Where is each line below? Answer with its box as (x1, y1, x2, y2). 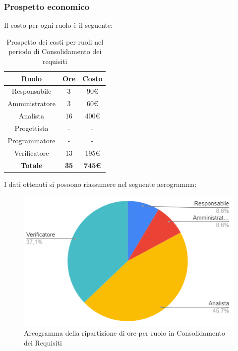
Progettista (14, 122, 49, 133)
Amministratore (7, 98, 56, 109)
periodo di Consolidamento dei (8, 46, 102, 57)
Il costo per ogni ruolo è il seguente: (4, 20, 113, 30)
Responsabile (11, 86, 52, 96)
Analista (18, 111, 45, 121)
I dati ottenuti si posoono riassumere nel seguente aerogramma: (4, 178, 197, 189)
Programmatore (7, 135, 56, 145)
